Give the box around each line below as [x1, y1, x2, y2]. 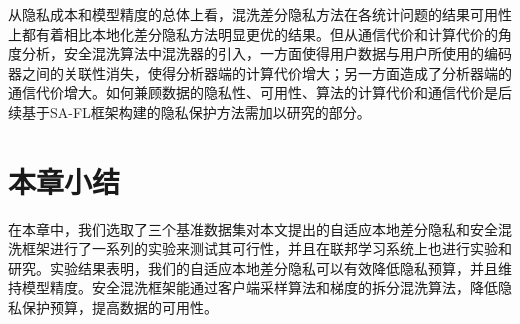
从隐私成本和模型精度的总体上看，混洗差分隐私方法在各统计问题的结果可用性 [8, 4, 512, 24]
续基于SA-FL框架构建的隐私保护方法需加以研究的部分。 [8, 101, 371, 122]
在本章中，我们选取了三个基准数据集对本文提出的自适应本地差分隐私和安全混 [8, 218, 512, 239]
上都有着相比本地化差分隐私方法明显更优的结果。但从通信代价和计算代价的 [8, 23, 498, 44]
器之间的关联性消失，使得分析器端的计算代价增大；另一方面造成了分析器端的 [8, 62, 512, 83]
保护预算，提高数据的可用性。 [21, 297, 218, 318]
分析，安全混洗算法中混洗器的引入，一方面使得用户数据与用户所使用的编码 [21, 43, 512, 64]
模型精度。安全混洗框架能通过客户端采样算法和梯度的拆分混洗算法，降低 [21, 277, 498, 298]
